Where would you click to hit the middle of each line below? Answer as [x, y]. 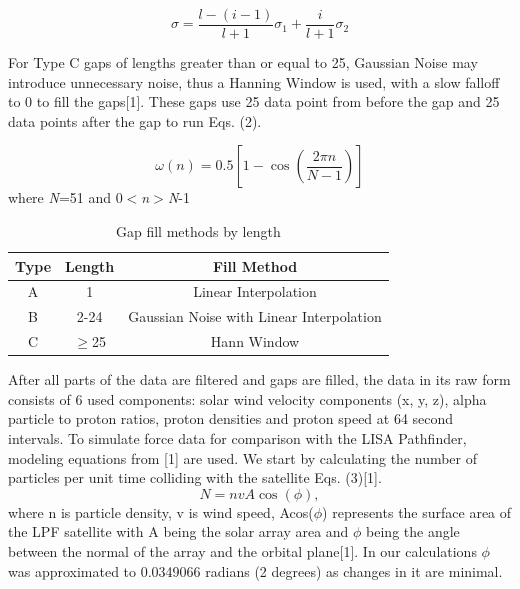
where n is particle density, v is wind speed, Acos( [161, 511]
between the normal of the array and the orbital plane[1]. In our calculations [242, 551]
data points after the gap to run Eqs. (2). [135, 120]
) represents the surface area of [417, 511]
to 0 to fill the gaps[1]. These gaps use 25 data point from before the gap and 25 [254, 101]
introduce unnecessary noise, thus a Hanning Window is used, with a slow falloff [254, 81]
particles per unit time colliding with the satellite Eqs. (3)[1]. [195, 477]
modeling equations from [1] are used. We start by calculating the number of [243, 457]
